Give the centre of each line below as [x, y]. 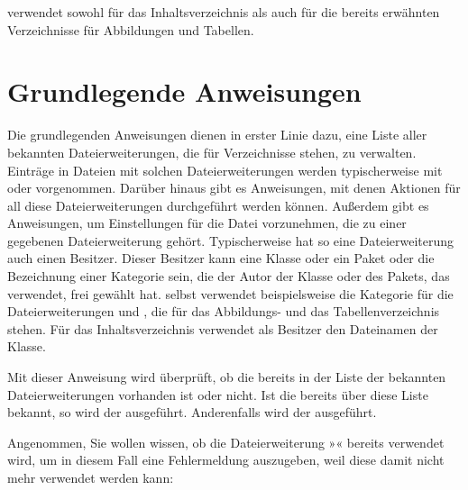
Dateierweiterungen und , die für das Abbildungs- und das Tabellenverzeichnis [224, 311]
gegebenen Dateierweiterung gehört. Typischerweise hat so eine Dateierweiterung [231, 240]
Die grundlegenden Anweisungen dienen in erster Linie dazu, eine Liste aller [217, 135]
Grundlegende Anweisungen [184, 91]
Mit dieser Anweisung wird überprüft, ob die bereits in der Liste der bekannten [227, 377]
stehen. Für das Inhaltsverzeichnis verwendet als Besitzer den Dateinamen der [223, 328]
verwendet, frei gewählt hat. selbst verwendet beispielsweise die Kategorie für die [230, 293]
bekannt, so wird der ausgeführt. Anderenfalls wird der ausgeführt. [192, 412]
